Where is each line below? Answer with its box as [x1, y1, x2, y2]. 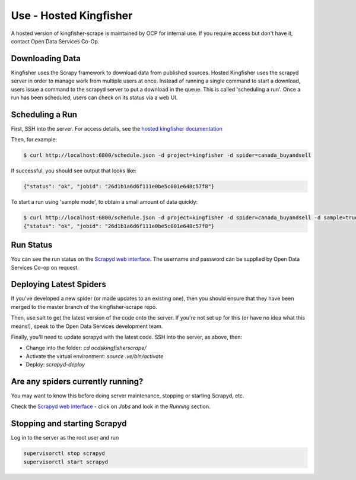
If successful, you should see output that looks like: [11, 167, 136, 175]
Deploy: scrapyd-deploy [26, 361, 85, 368]
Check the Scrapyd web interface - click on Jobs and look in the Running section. [11, 403, 211, 410]
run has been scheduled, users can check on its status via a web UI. [11, 94, 178, 101]
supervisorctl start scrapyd [23, 458, 109, 465]
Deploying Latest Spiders [11, 279, 106, 289]
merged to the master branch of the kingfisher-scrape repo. [11, 303, 157, 310]
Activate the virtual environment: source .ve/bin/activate [26, 352, 164, 359]
